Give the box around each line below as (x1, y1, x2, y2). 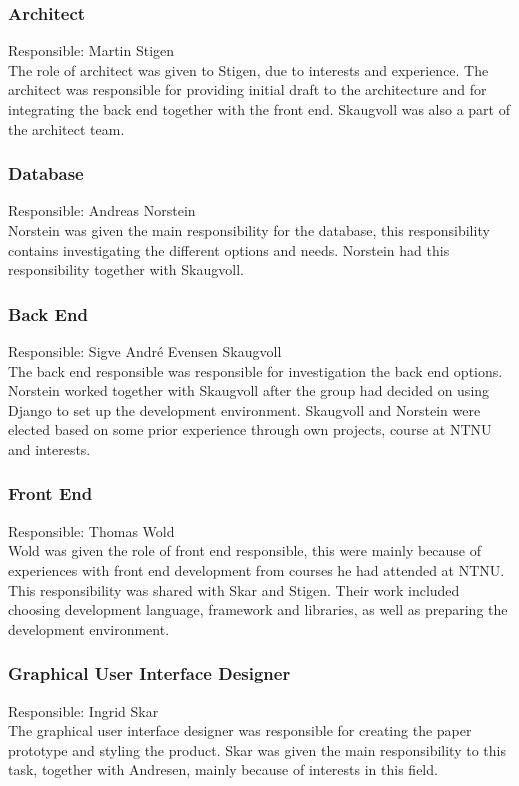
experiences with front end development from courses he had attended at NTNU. (8, 559, 505, 580)
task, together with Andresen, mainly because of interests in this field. (8, 759, 438, 780)
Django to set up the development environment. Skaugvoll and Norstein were (8, 399, 481, 420)
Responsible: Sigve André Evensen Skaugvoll (8, 341, 282, 361)
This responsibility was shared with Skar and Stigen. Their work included (8, 579, 460, 600)
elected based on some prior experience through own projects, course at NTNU (8, 419, 492, 440)
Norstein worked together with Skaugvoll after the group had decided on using (8, 380, 490, 401)
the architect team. (8, 118, 125, 139)
